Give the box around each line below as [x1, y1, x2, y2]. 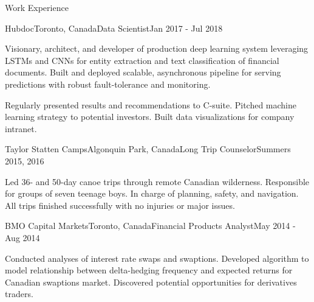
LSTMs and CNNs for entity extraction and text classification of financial [5, 54, 279, 66]
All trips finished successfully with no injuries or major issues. [5, 198, 235, 211]
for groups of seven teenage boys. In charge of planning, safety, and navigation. [5, 187, 299, 200]
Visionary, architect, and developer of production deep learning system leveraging [5, 42, 309, 55]
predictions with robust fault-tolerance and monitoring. [5, 77, 211, 90]
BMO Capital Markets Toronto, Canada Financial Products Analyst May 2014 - [5, 219, 296, 232]
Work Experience [5, 1, 69, 13]
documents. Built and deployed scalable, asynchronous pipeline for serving [5, 66, 281, 79]
